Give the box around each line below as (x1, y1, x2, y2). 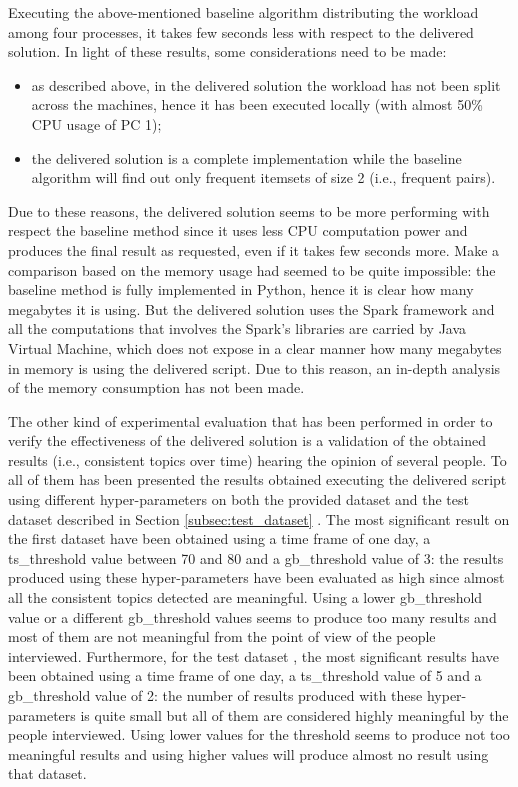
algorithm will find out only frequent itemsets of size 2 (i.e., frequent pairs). (31, 167, 496, 188)
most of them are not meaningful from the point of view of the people (8, 626, 436, 647)
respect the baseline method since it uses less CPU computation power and (8, 220, 468, 241)
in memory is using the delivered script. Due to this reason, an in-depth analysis (8, 357, 501, 378)
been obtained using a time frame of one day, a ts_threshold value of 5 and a (8, 665, 482, 686)
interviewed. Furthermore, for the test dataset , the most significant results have (8, 645, 499, 666)
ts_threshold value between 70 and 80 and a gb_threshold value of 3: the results (8, 547, 504, 568)
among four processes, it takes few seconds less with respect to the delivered (8, 21, 474, 42)
